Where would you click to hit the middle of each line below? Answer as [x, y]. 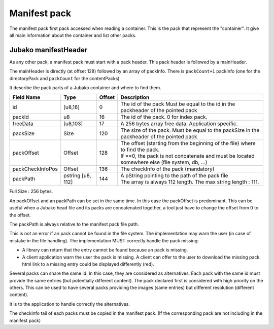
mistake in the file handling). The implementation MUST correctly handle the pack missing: [104, 240]
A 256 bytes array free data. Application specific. [179, 124]
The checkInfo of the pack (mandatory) [167, 169]
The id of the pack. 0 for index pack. [164, 117]
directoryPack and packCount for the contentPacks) [64, 78]
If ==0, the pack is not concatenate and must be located [187, 156]
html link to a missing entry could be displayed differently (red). [88, 264]
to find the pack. [140, 150]
